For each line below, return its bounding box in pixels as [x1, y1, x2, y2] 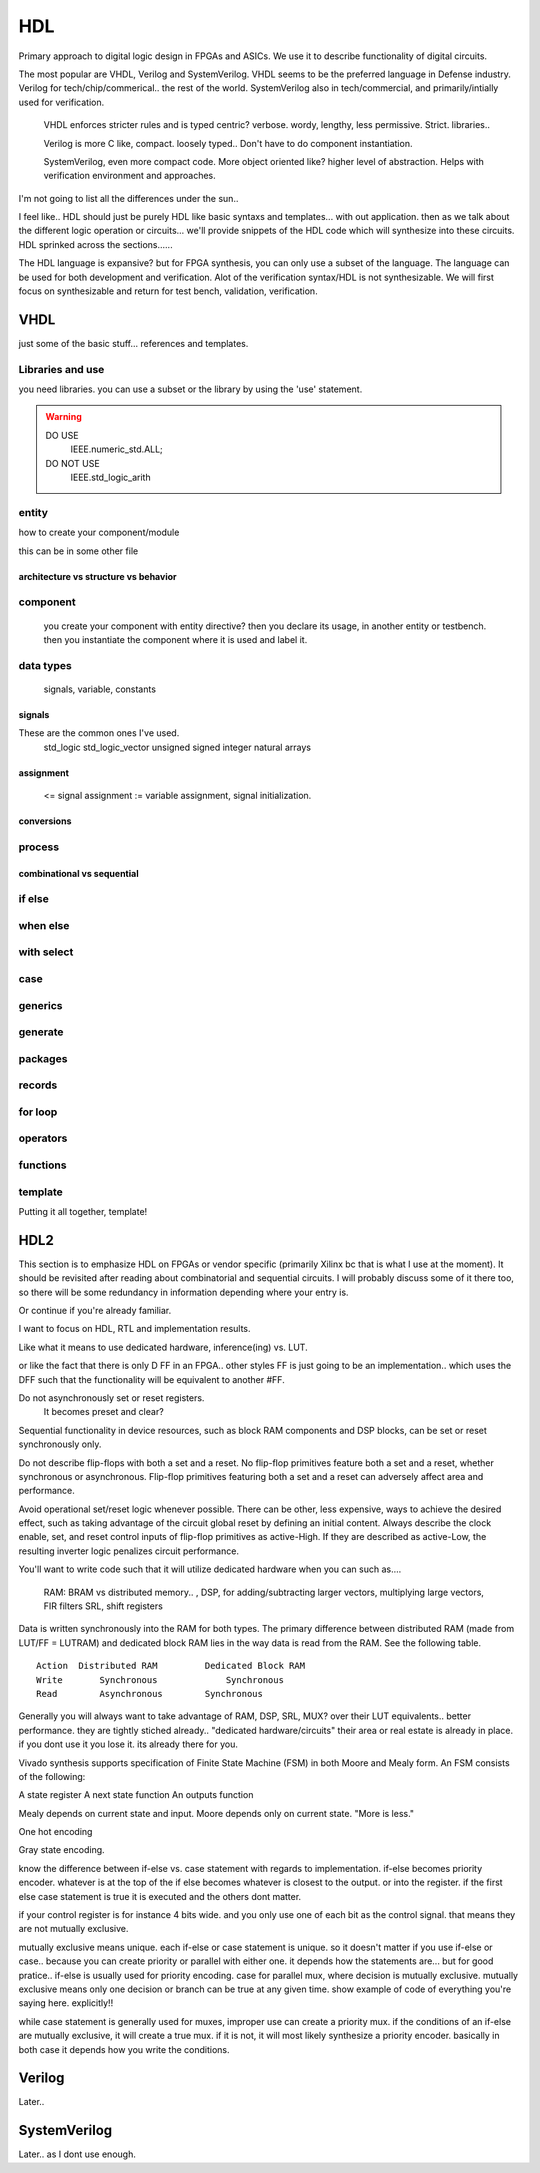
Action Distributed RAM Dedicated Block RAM [36, 1660, 305, 1672]
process [18, 840, 60, 854]
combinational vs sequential [18, 867, 139, 879]
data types [18, 658, 72, 672]
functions [18, 1158, 67, 1172]
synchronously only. [18, 1438, 102, 1450]
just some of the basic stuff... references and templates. [18, 337, 249, 349]
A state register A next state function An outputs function [18, 1789, 254, 1801]
